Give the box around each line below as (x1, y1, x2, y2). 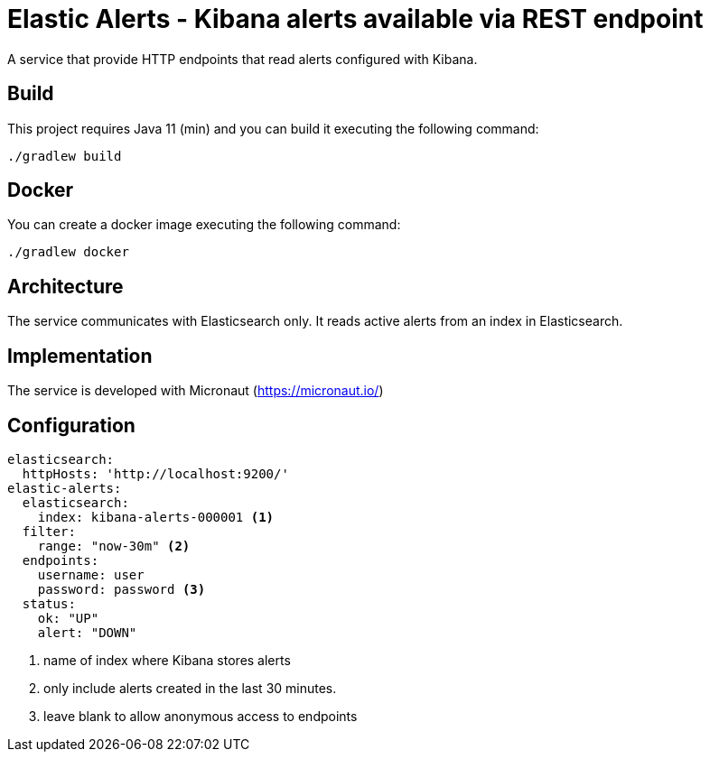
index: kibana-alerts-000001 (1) (37, 509, 275, 524)
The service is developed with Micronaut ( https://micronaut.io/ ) (7, 383, 384, 399)
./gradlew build (7, 148, 122, 163)
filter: (22, 523, 76, 539)
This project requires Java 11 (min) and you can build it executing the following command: (7, 120, 539, 136)
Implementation (7, 344, 153, 367)
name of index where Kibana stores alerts (43, 652, 291, 668)
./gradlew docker (7, 245, 129, 260)
